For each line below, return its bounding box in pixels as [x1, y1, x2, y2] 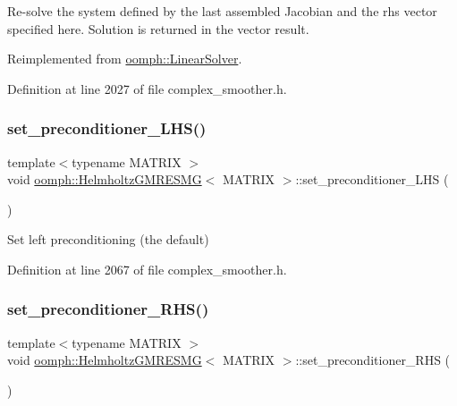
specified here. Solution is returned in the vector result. [7, 19, 309, 38]
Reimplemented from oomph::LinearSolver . [7, 49, 242, 68]
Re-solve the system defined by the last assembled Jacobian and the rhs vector [7, 2, 437, 20]
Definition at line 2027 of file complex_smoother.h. [7, 79, 287, 97]
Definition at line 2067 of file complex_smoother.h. [7, 259, 287, 278]
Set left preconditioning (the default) [7, 230, 209, 249]
